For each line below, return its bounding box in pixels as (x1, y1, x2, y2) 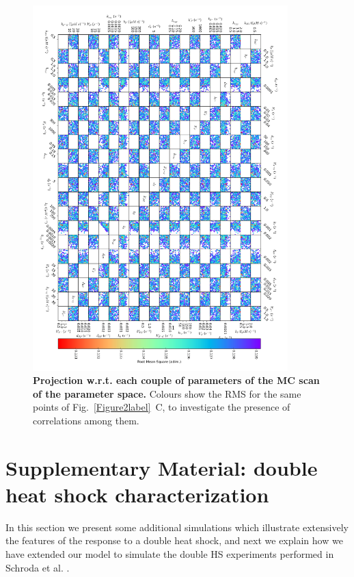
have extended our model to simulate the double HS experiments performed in (5, 547, 334, 561)
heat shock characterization (5, 480, 269, 508)
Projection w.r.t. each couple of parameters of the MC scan (33, 373, 320, 387)
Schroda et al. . (5, 560, 70, 574)
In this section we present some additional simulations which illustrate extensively (5, 520, 349, 534)
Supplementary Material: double (5, 453, 318, 481)
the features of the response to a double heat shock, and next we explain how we (5, 533, 343, 548)
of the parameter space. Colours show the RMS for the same (33, 386, 301, 400)
